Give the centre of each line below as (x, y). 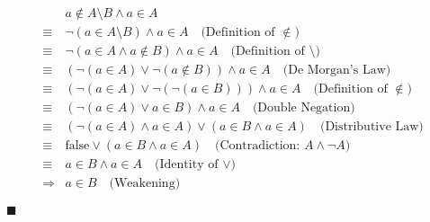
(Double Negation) (304, 108)
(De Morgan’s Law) (337, 71)
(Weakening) (145, 184)
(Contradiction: (258, 146)
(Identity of (187, 165)
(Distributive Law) (372, 127)
